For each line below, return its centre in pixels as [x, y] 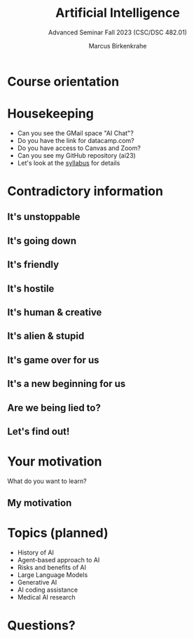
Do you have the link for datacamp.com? [76, 140]
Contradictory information [85, 191]
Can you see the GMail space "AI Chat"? [76, 133]
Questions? [41, 626]
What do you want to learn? [47, 481]
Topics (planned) [58, 533]
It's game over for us [53, 360]
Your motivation [55, 462]
